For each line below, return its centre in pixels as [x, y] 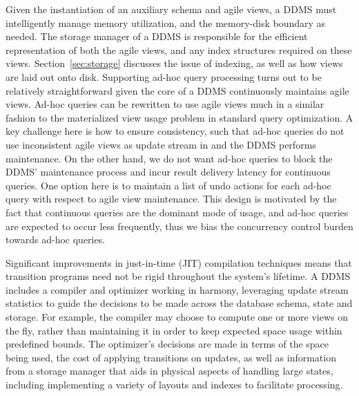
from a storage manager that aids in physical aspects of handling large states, [169, 371]
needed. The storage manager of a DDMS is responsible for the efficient [157, 36]
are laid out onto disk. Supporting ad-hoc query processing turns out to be [164, 76]
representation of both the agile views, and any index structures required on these [179, 49]
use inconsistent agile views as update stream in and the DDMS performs [161, 144]
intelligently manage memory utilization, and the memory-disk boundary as [166, 22]
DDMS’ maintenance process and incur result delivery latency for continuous [168, 172]
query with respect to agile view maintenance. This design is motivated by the [171, 199]
